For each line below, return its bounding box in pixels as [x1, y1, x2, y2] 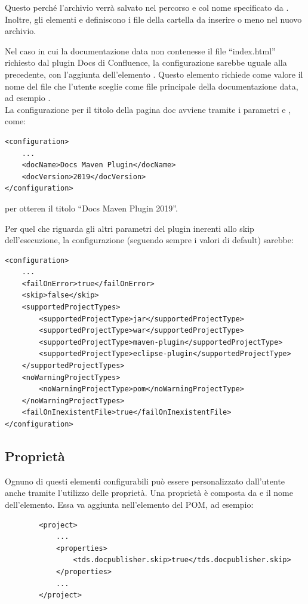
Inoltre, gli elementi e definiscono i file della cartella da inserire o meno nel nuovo [5, 13, 302, 25]
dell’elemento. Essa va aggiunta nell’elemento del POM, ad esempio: [5, 498, 254, 510]
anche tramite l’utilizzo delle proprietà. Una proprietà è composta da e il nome [5, 486, 293, 499]
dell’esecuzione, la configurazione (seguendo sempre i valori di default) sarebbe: [5, 234, 294, 246]
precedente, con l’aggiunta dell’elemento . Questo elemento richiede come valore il [5, 68, 303, 80]
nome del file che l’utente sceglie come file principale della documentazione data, [5, 79, 298, 92]
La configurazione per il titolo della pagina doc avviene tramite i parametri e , [5, 103, 291, 115]
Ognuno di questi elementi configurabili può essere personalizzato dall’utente [5, 474, 285, 487]
